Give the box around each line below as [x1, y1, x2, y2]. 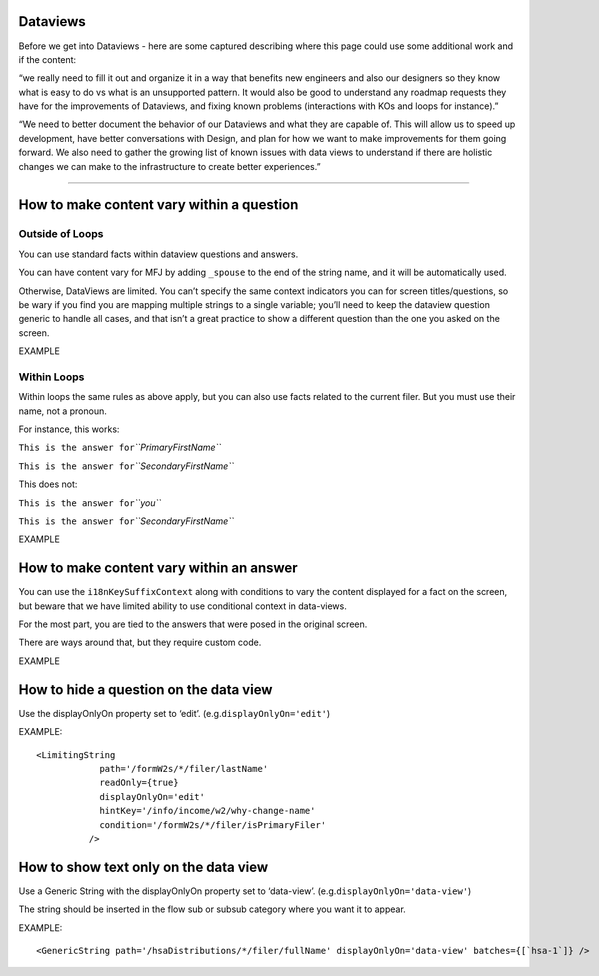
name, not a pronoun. [18, 405, 107, 417]
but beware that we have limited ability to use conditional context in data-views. [18, 600, 347, 612]
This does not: [18, 478, 78, 490]
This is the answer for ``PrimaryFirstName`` [18, 441, 222, 454]
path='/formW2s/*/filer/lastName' [99, 763, 269, 774]
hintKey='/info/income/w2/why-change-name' [99, 805, 316, 817]
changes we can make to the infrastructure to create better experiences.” [18, 160, 321, 172]
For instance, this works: [18, 423, 120, 435]
